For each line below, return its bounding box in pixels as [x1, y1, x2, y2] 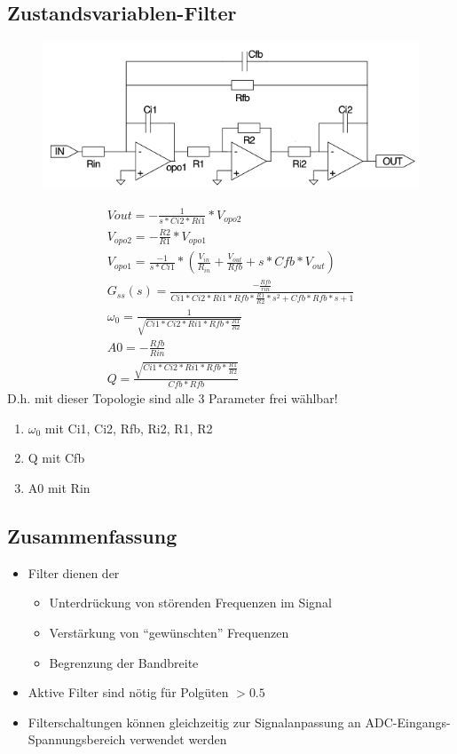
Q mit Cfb [28, 448, 85, 467]
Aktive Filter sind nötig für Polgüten [28, 683, 229, 702]
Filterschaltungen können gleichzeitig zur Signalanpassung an [28, 712, 361, 731]
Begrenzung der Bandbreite [49, 653, 199, 671]
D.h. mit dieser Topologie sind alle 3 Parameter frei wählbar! [7, 389, 338, 408]
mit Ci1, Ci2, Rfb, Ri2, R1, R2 [44, 418, 213, 437]
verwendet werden [129, 730, 227, 749]
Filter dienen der [28, 563, 120, 582]
